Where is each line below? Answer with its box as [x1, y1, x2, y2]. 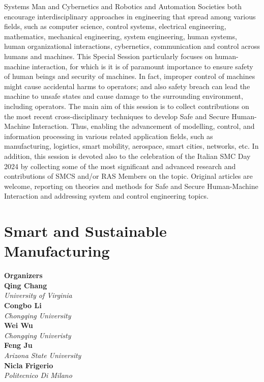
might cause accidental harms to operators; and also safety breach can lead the [4, 80, 250, 91]
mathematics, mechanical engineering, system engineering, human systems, [4, 31, 237, 41]
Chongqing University [4, 310, 71, 320]
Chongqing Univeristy [4, 330, 71, 340]
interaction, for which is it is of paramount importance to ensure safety [32, 61, 253, 71]
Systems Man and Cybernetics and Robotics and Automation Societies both [4, 1, 242, 11]
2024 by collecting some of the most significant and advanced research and [4, 160, 236, 171]
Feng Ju [4, 340, 33, 350]
